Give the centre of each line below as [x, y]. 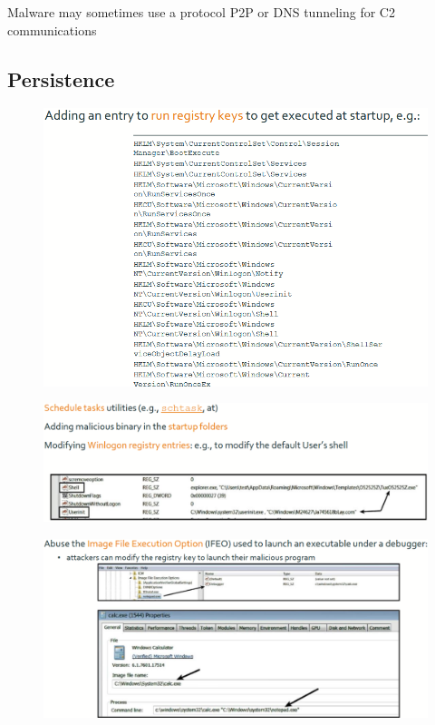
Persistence [61, 78]
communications [52, 29]
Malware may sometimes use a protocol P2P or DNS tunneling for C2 [201, 12]
